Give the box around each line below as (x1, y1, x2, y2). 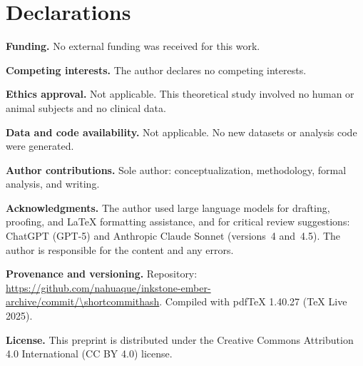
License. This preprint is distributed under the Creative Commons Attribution (6, 332, 354, 347)
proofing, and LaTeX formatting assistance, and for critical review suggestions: (6, 214, 350, 229)
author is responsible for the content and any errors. (6, 242, 234, 257)
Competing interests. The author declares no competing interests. (6, 62, 307, 77)
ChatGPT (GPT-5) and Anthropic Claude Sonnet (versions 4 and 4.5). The (6, 228, 341, 243)
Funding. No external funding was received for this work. (6, 39, 260, 54)
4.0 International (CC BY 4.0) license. (6, 346, 173, 361)
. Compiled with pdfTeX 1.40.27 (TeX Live (159, 294, 347, 309)
